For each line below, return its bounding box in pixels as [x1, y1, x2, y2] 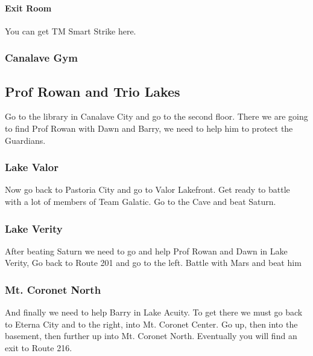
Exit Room [5, 1, 52, 14]
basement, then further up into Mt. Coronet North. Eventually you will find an [5, 329, 297, 342]
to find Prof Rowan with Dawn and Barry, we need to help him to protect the [5, 122, 293, 135]
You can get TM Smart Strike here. [5, 24, 136, 37]
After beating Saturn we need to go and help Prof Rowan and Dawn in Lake [5, 244, 288, 257]
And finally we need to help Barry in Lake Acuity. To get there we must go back [5, 306, 303, 319]
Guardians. [5, 134, 46, 146]
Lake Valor [5, 160, 58, 175]
